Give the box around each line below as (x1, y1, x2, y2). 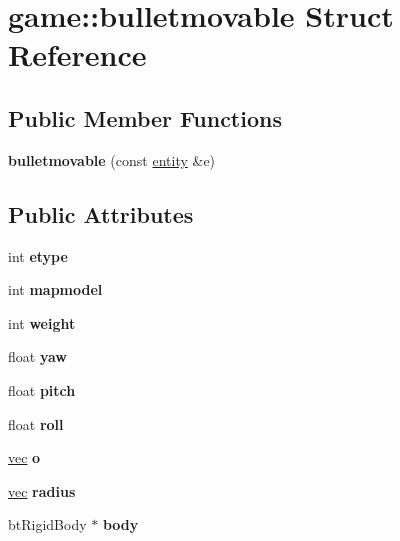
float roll (8, 413, 64, 434)
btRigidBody (8, 514, 87, 535)
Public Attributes (8, 198, 194, 229)
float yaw (8, 346, 67, 367)
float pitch (8, 379, 76, 400)
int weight (8, 312, 76, 333)
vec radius (8, 480, 76, 501)
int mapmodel (8, 279, 103, 300)
